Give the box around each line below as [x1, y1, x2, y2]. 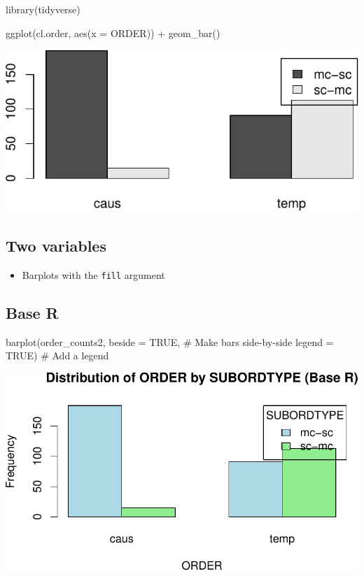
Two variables [6, 235, 106, 257]
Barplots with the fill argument [22, 267, 165, 282]
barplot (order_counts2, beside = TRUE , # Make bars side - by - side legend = [6, 334, 334, 349]
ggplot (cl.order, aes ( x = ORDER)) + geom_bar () [6, 25, 220, 40]
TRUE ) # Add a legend [6, 348, 109, 363]
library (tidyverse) [6, 2, 80, 16]
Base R [6, 302, 59, 324]
